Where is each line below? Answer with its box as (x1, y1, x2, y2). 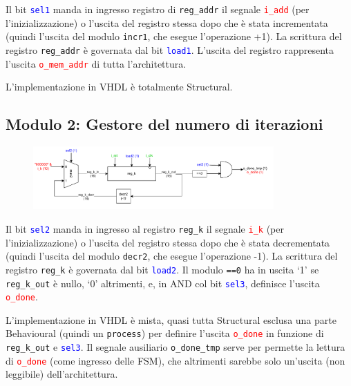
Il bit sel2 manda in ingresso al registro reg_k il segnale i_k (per (6, 221, 284, 235)
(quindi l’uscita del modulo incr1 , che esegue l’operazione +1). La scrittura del (6, 29, 342, 44)
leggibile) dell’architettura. (6, 367, 118, 381)
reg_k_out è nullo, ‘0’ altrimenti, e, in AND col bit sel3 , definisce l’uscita (6, 276, 320, 290)
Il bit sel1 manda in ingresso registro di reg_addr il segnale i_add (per (6, 2, 310, 16)
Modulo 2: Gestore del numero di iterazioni (6, 113, 323, 135)
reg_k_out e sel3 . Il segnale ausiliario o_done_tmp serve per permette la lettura (6, 340, 345, 354)
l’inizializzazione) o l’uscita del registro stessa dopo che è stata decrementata (6, 235, 330, 249)
